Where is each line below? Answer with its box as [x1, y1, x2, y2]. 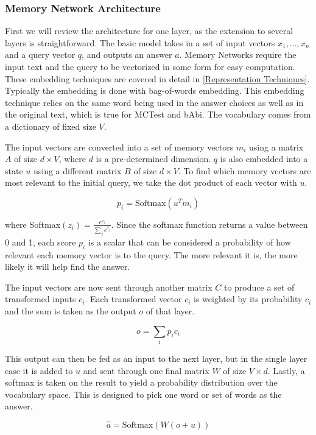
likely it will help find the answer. [5, 260, 130, 273]
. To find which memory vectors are [178, 164, 311, 177]
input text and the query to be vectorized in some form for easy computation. [5, 60, 295, 72]
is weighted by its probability [194, 292, 303, 305]
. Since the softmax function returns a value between [111, 217, 308, 230]
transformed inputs [5, 292, 76, 305]
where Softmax [5, 217, 61, 230]
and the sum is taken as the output [5, 305, 136, 317]
